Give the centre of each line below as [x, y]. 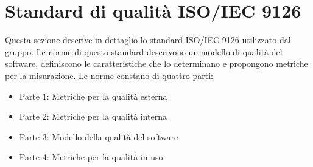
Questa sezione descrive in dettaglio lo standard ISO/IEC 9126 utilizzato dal [148, 40]
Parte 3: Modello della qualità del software [99, 136]
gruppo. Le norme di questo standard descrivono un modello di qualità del [144, 51]
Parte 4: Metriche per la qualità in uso [91, 157]
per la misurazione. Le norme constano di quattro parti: [109, 75]
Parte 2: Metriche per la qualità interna [93, 116]
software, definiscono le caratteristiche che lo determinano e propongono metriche [156, 63]
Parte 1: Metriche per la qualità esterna [93, 96]
